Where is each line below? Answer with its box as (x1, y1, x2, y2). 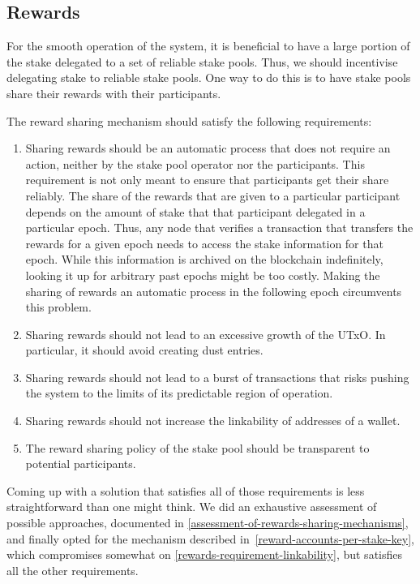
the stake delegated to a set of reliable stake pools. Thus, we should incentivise (6, 53, 398, 70)
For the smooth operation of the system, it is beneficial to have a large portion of (6, 37, 410, 54)
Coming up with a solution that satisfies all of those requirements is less (6, 482, 365, 499)
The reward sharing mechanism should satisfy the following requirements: (6, 112, 372, 129)
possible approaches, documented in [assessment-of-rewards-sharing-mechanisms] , (6, 514, 409, 531)
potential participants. (25, 455, 136, 472)
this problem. (25, 298, 92, 316)
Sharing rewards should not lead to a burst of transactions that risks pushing (25, 368, 409, 385)
